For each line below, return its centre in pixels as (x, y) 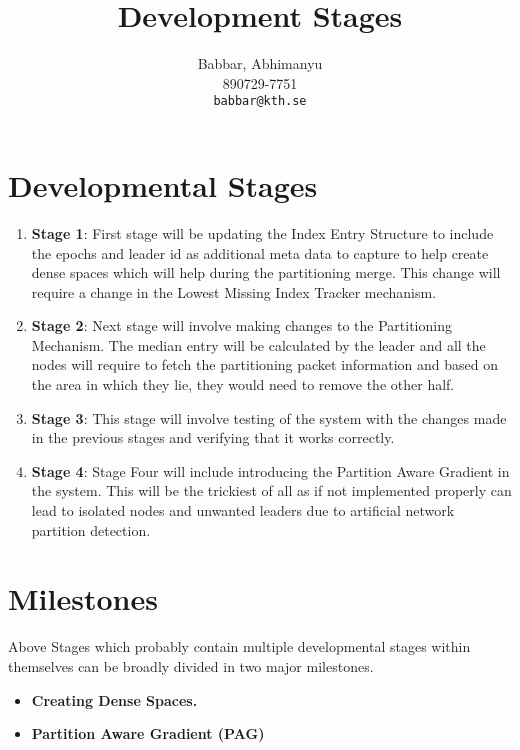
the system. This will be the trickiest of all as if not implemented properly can (271, 490)
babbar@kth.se (260, 101)
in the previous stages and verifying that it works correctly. (213, 437)
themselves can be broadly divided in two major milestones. (191, 665)
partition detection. (91, 529)
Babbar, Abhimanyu (260, 63)
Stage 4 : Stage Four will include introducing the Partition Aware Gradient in (270, 470)
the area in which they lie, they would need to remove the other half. (243, 384)
